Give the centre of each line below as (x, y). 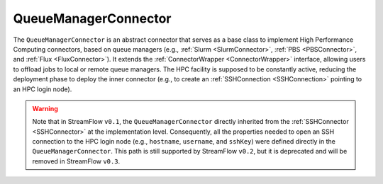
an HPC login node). (43, 89)
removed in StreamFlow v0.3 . (76, 161)
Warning (45, 108)
